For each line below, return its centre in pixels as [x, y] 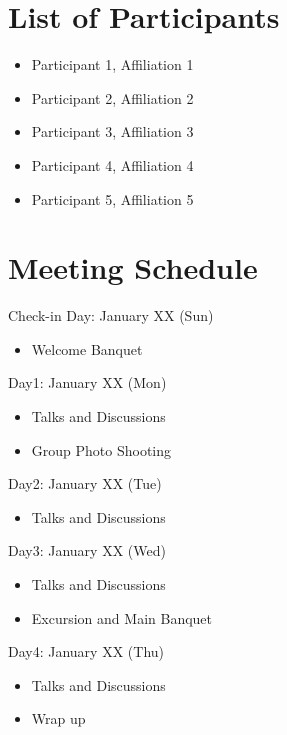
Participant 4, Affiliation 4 [112, 164]
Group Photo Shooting [101, 449]
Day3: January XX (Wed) [87, 550]
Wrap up [58, 718]
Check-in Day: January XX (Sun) [111, 315]
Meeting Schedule [133, 267]
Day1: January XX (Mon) [87, 382]
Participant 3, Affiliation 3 [112, 131]
